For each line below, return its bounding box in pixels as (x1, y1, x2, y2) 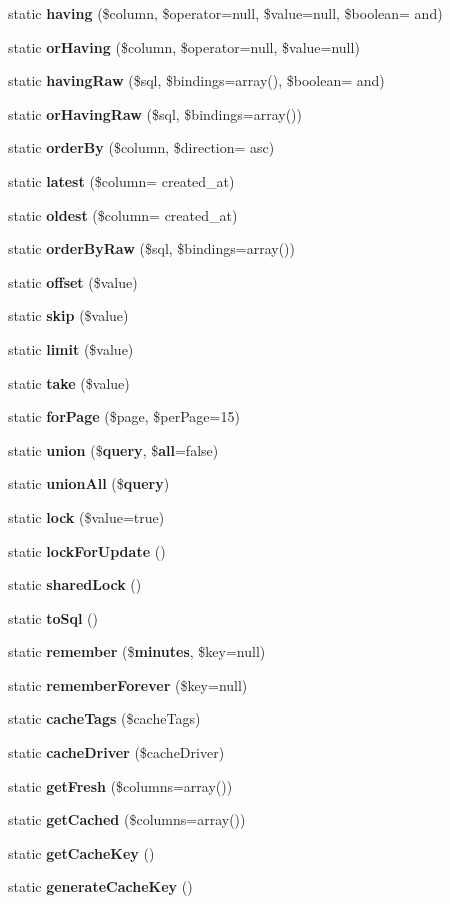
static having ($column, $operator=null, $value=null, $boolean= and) (8, 3, 443, 23)
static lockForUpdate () (8, 540, 166, 561)
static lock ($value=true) (8, 506, 165, 527)
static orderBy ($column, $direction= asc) (8, 137, 275, 158)
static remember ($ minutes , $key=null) (8, 641, 266, 662)
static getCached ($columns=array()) (8, 809, 246, 830)
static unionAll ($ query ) (8, 473, 170, 494)
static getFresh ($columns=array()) (8, 775, 233, 796)
